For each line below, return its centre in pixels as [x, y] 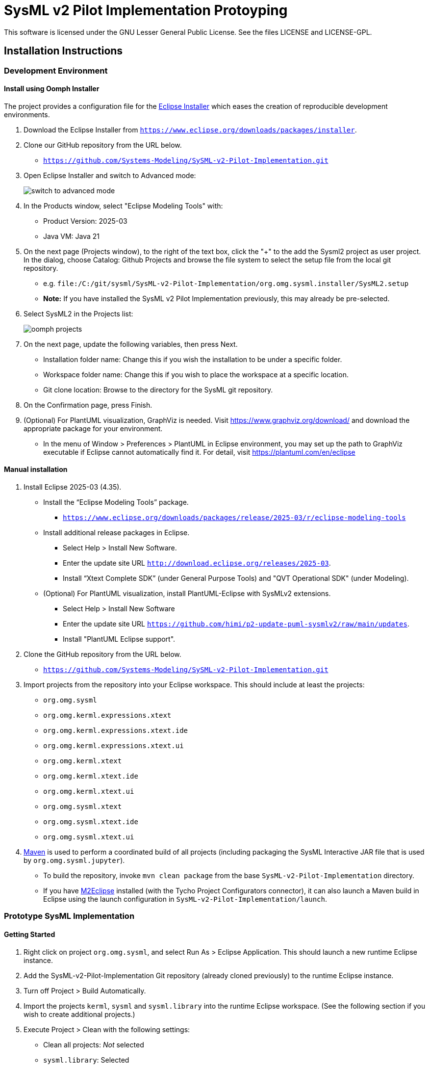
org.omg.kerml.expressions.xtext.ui [114, 746]
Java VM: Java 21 [72, 236]
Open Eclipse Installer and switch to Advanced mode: [110, 175]
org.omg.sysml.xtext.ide [91, 822]
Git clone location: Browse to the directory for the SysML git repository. [158, 390]
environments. [27, 114]
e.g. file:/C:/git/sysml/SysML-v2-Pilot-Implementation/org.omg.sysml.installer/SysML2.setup [226, 283]
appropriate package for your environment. [93, 428]
